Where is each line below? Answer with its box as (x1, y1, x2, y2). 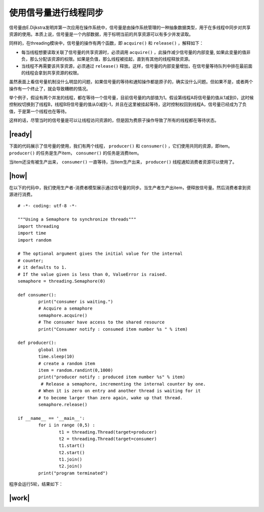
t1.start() (59, 443, 85, 448)
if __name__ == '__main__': (18, 415, 85, 421)
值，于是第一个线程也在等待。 (9, 108, 69, 114)
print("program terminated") (38, 470, 109, 476)
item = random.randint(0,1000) (38, 367, 113, 373)
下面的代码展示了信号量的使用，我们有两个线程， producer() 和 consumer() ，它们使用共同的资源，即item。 (9, 143, 233, 149)
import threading (18, 223, 59, 229)
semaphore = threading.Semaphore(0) (18, 278, 106, 284)
